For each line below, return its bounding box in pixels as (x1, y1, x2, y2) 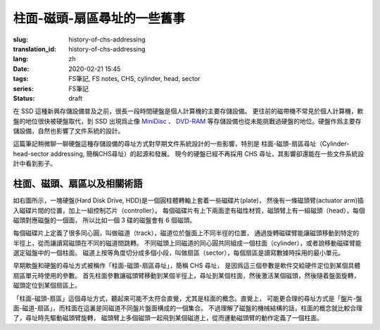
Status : (13, 94, 35, 102)
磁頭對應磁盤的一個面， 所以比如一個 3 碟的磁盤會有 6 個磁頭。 (13, 215, 196, 224)
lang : (13, 55, 29, 63)
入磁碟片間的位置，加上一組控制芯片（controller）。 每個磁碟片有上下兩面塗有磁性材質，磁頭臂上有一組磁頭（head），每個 (13, 206, 365, 215)
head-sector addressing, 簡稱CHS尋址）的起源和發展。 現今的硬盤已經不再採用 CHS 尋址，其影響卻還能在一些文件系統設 (13, 149, 365, 158)
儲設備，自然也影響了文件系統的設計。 (13, 127, 125, 135)
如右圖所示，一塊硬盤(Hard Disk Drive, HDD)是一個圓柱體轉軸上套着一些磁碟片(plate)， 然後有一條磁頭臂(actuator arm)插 (13, 196, 364, 205)
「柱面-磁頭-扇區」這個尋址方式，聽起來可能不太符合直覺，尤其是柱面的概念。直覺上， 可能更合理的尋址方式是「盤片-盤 (13, 294, 362, 303)
